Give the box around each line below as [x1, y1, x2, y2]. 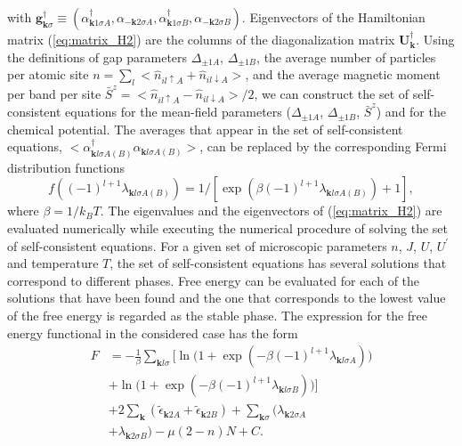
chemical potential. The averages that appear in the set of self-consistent [7, 119, 403, 138]
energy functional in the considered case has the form [7, 323, 298, 342]
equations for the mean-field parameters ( [65, 102, 291, 121]
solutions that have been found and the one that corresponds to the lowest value [7, 288, 446, 307]
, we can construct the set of [254, 84, 409, 102]
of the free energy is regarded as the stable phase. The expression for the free [7, 305, 428, 324]
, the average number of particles [256, 47, 436, 66]
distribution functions [7, 158, 126, 176]
